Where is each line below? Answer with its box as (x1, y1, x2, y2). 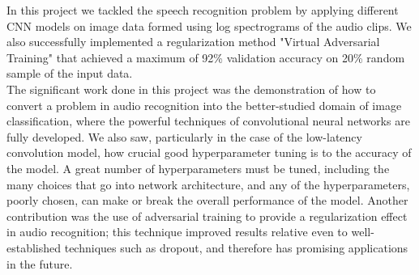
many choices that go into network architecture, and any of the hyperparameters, (6, 176, 410, 192)
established (6, 239, 62, 256)
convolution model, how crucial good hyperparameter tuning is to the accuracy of (6, 144, 412, 161)
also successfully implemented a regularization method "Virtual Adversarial (6, 33, 380, 50)
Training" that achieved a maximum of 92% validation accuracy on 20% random (6, 49, 405, 66)
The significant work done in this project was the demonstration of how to (6, 80, 376, 97)
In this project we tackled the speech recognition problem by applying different (6, 2, 399, 18)
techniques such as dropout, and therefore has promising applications (64, 239, 408, 256)
